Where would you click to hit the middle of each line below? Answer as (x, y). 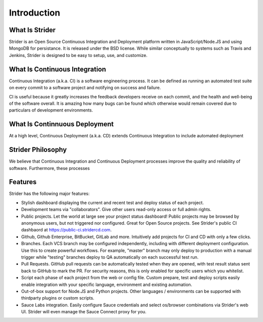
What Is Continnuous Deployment (61, 124)
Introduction (35, 13)
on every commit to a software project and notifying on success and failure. (85, 88)
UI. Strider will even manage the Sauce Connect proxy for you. (84, 312)
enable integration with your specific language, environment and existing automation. (107, 284)
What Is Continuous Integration (58, 69)
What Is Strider (32, 30)
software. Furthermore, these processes (49, 168)
